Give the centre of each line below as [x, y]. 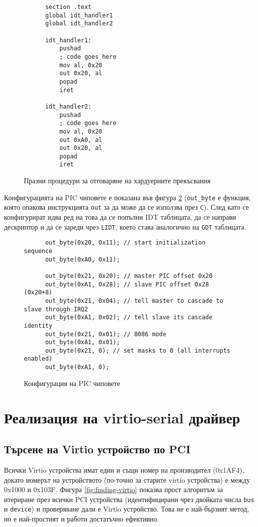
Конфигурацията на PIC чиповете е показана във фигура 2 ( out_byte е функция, [128, 197]
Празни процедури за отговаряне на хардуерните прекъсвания [117, 181]
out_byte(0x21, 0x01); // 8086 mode [106, 334]
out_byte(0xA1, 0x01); [83, 342]
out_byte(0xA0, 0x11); [83, 259]
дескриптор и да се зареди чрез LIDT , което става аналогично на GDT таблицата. [125, 226]
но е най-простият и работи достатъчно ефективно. [82, 519]
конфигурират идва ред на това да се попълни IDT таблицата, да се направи [120, 217]
